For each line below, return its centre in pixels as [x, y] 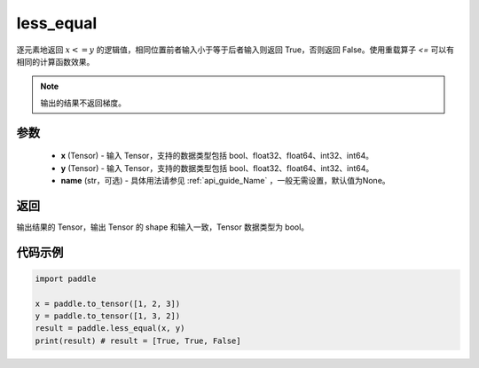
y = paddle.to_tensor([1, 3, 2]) [108, 316]
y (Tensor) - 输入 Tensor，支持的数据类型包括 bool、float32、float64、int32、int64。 [217, 168]
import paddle [66, 278]
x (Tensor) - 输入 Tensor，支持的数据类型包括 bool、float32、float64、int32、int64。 [217, 156]
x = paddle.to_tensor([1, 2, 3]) [108, 303]
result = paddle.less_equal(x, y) [110, 329]
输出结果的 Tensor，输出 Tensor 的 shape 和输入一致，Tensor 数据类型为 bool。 [163, 227]
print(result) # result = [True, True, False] [138, 341]
